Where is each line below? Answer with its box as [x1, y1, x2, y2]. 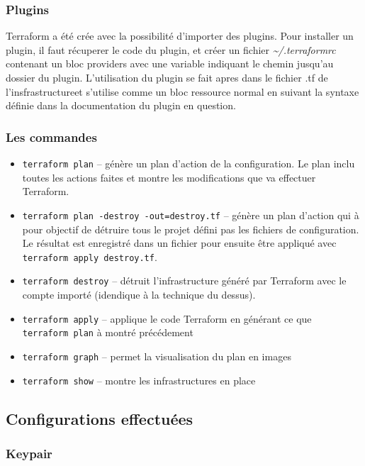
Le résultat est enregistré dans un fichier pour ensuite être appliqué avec [22, 235, 337, 250]
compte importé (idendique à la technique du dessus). [22, 287, 256, 301]
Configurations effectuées [6, 407, 193, 429]
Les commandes [6, 128, 97, 145]
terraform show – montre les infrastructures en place [22, 372, 256, 387]
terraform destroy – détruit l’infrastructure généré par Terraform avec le [22, 273, 347, 288]
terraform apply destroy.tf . [22, 249, 157, 264]
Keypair [6, 444, 52, 462]
